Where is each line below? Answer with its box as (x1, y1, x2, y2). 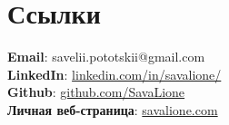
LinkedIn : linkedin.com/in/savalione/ (7, 64, 222, 83)
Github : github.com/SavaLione (7, 82, 185, 101)
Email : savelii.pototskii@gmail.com (7, 47, 205, 66)
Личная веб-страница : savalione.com (7, 100, 218, 119)
